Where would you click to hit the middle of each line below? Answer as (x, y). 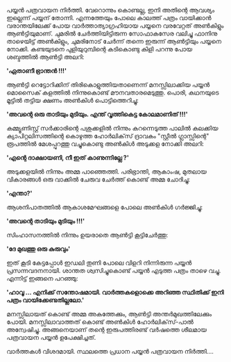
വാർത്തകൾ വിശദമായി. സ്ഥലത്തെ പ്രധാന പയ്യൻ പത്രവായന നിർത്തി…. (110, 351)
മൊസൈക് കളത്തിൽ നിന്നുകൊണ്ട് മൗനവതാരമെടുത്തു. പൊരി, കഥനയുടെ (113, 92)
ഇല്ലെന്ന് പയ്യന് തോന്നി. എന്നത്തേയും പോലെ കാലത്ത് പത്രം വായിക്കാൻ (109, 18)
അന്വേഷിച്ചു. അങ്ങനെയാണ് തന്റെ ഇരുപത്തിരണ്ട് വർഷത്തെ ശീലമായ (107, 330)
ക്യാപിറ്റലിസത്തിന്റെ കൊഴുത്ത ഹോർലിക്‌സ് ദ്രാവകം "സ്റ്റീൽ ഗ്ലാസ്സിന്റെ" (108, 136)
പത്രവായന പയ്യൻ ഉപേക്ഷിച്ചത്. (51, 337)
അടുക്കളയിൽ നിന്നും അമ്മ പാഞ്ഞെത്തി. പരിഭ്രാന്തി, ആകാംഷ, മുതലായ (107, 172)
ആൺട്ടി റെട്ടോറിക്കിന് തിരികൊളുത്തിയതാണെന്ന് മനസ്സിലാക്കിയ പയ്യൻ (108, 85)
